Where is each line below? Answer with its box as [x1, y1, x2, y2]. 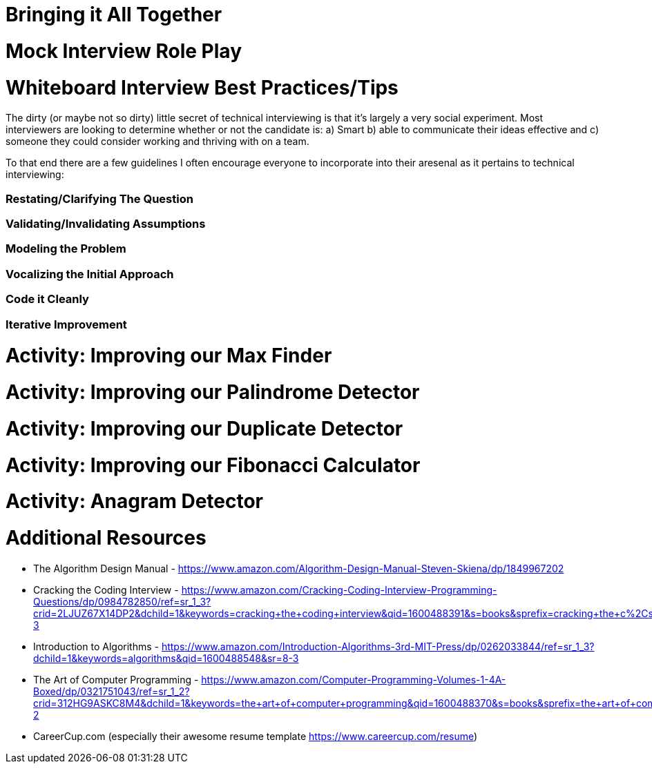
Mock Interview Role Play [6, 39, 242, 63]
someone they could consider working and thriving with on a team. [6, 135, 309, 148]
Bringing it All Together [6, 3, 222, 26]
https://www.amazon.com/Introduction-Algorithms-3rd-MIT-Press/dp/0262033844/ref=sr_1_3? [161, 640, 595, 652]
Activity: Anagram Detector [6, 489, 263, 514]
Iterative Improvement [6, 317, 127, 331]
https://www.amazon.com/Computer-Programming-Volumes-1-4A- [201, 673, 506, 685]
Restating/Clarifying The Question [6, 191, 193, 206]
